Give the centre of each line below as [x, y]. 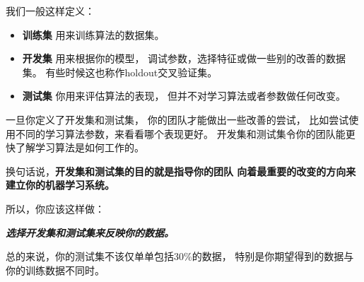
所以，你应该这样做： [55, 208]
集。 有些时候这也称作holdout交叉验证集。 [120, 72]
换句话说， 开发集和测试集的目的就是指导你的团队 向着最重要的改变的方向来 [181, 171]
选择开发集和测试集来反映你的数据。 [90, 232]
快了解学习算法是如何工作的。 [75, 147]
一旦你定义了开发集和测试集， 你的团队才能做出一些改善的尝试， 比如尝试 [177, 119]
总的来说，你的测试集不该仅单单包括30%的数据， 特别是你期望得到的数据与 [180, 256]
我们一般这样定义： [50, 11]
